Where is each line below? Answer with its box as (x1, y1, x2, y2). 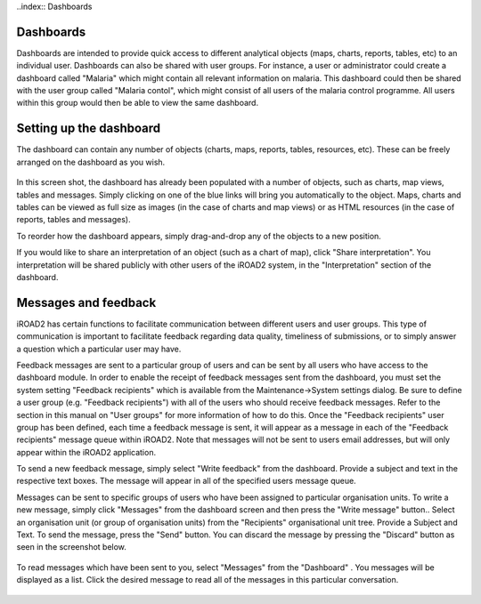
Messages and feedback (16, 294, 157, 310)
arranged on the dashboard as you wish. (16, 157, 166, 167)
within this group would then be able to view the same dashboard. (16, 98, 258, 109)
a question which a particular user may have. (16, 343, 182, 354)
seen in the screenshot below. (16, 542, 126, 552)
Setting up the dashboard (16, 121, 161, 136)
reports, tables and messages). (16, 214, 131, 225)
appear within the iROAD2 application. (16, 447, 156, 457)
